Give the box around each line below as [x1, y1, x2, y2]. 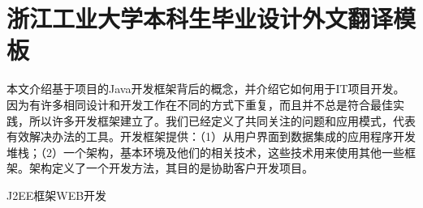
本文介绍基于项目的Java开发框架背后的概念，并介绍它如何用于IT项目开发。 [6, 80, 405, 97]
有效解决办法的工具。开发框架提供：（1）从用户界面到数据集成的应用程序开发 [6, 128, 416, 145]
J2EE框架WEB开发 [6, 186, 107, 203]
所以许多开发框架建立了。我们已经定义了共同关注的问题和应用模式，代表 [28, 112, 416, 129]
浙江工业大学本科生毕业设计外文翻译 [6, 2, 394, 35]
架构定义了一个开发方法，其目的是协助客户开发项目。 [28, 159, 313, 176]
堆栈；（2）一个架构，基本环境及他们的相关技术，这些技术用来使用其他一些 [6, 143, 404, 160]
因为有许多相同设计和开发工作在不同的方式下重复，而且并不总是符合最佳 [6, 96, 393, 112]
